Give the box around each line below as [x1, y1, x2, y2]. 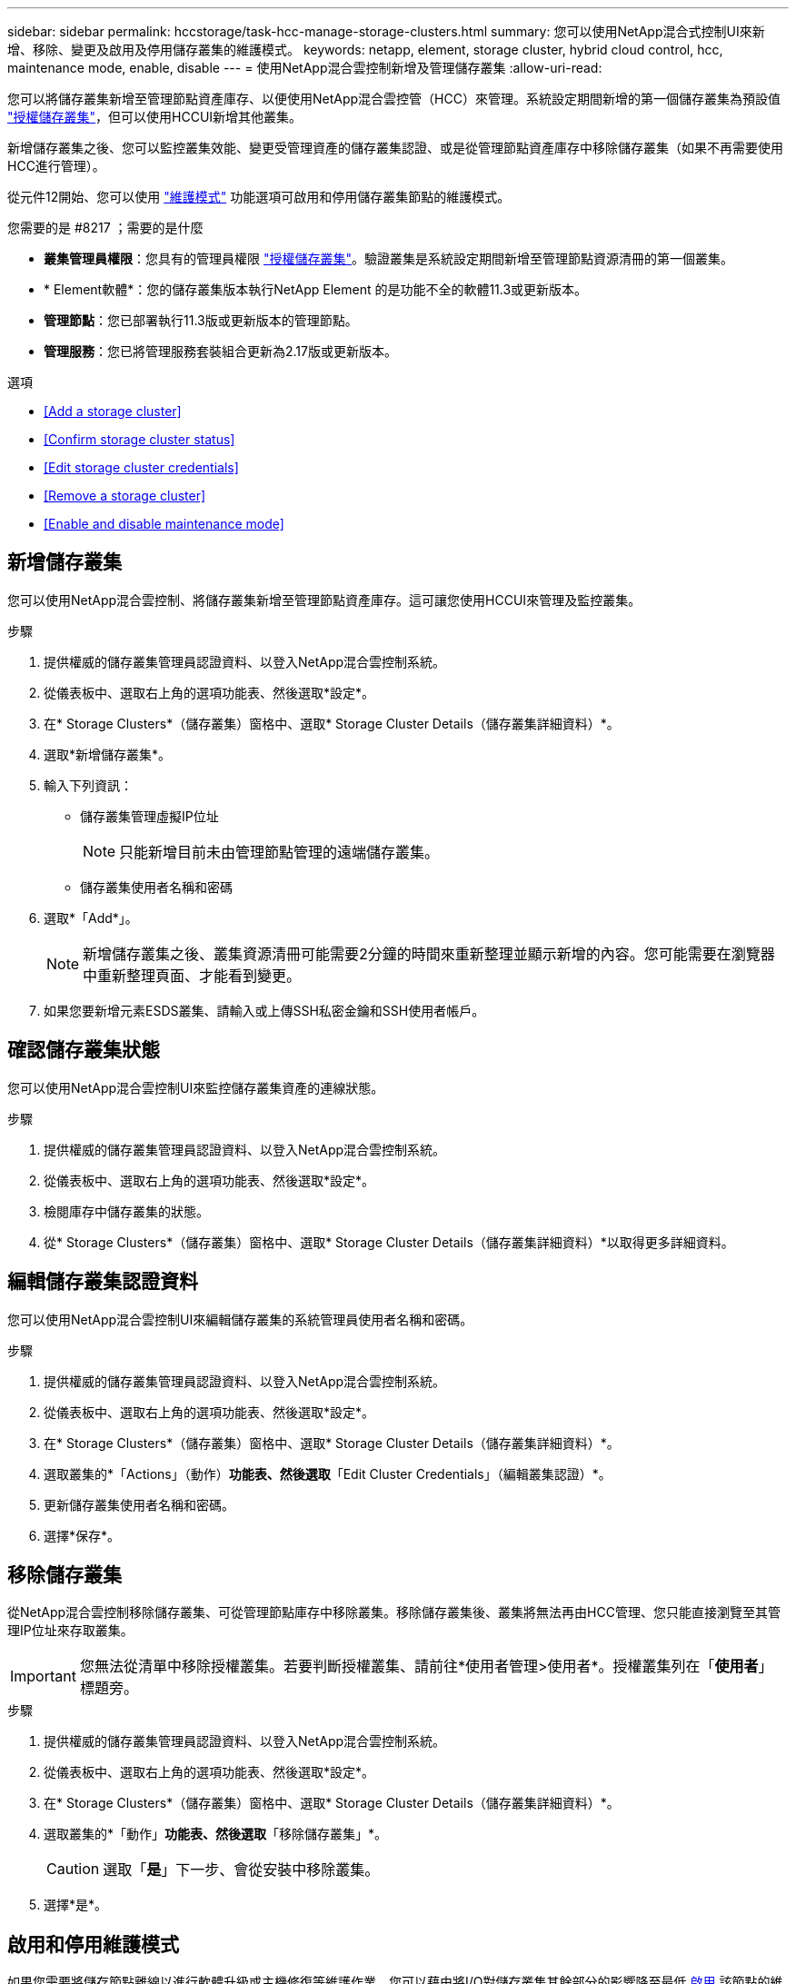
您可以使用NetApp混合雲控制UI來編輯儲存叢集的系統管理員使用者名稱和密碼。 [7, 1311, 473, 1327]
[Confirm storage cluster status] [44, 432, 235, 447]
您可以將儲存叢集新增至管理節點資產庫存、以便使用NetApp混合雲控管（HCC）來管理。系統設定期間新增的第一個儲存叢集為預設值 [7, 91, 781, 106]
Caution [46, 1860, 100, 1879]
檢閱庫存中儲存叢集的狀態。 [44, 1203, 209, 1219]
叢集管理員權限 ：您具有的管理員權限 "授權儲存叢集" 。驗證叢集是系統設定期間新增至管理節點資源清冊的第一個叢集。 [44, 251, 733, 266]
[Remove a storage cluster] [44, 488, 206, 503]
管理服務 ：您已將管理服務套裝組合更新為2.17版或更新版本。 [44, 343, 397, 359]
